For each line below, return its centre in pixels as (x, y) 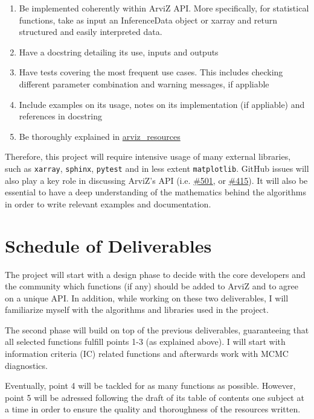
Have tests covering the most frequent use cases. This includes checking (151, 72)
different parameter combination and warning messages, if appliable (144, 83)
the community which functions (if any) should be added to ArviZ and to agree (152, 286)
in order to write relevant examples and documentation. (108, 203)
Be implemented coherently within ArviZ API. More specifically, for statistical (164, 8)
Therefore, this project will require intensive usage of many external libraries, (148, 156)
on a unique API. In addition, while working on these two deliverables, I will (147, 298)
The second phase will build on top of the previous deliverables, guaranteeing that (157, 329)
